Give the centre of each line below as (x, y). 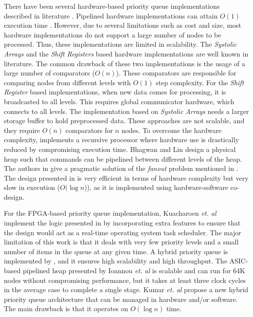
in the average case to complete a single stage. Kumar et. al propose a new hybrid (126, 289)
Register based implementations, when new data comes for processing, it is (115, 92)
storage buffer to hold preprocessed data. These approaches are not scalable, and (124, 121)
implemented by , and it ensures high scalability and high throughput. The (116, 261)
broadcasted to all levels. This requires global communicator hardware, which (119, 101)
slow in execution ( (32, 187)
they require (22, 130)
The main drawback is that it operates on (66, 308)
